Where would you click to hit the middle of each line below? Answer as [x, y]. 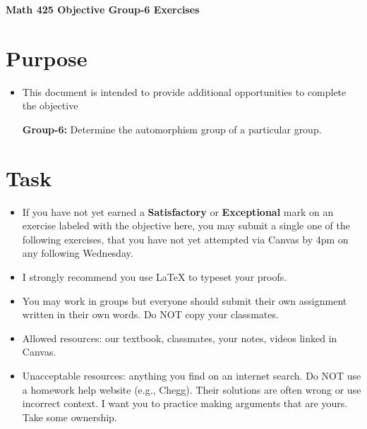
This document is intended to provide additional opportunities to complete [184, 91]
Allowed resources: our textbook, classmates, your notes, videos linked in [180, 338]
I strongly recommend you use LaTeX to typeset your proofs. [155, 277]
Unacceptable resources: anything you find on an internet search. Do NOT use [192, 375]
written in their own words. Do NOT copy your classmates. [150, 314]
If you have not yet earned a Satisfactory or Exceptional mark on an [178, 211]
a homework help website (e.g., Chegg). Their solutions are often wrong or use [192, 389]
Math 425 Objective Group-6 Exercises [103, 9]
